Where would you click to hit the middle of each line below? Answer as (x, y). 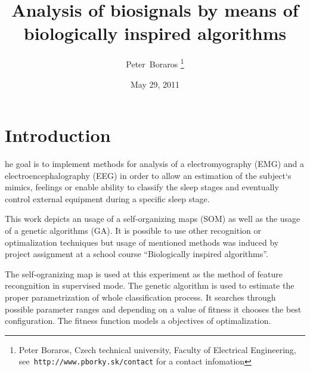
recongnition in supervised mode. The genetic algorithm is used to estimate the (150, 285)
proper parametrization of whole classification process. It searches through (140, 297)
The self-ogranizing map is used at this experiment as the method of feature (144, 273)
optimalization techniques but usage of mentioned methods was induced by (142, 242)
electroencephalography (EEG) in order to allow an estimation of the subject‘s (148, 175)
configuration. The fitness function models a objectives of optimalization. (138, 321)
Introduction (58, 135)
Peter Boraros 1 (155, 63)
